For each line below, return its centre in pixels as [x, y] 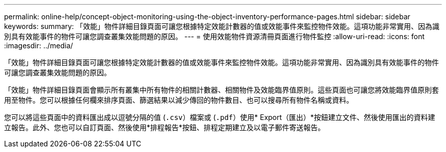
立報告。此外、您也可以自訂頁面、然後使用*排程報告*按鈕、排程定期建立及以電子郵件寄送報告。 [165, 127]
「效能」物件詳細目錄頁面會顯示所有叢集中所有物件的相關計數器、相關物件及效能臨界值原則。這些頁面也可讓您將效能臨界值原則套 [221, 90]
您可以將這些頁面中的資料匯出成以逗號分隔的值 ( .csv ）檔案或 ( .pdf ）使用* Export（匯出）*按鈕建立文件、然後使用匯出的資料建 [220, 117]
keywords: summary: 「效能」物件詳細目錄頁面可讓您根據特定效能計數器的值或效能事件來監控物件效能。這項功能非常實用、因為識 [222, 26]
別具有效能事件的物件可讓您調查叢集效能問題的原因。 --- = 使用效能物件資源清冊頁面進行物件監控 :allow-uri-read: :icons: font [214, 36]
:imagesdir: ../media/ [39, 45]
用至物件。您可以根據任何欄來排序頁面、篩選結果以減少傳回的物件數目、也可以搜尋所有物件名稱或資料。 [179, 100]
